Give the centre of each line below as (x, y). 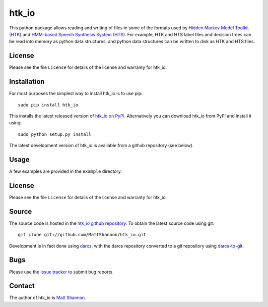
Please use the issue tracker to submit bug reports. (61, 272)
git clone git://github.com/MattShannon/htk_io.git (82, 235)
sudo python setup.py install (55, 134)
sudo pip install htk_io (48, 105)
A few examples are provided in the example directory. (66, 171)
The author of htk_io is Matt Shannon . (48, 298)
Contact (22, 286)
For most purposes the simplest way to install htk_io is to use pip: (76, 94)
